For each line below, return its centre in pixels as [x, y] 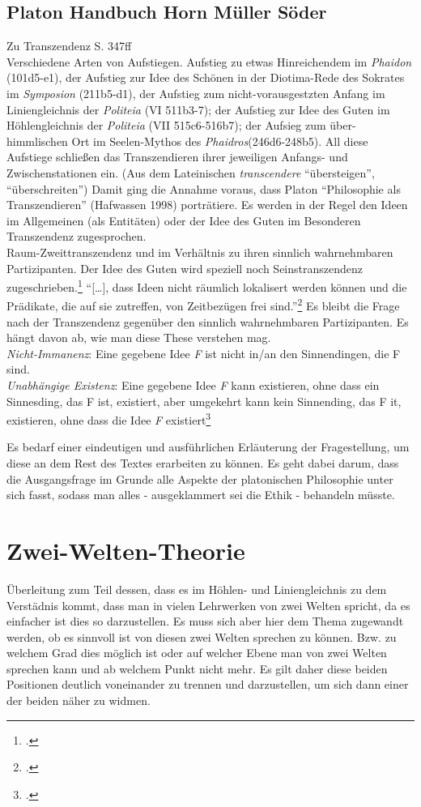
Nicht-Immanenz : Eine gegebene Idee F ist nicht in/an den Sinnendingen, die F [204, 353]
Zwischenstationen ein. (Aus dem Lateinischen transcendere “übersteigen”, [191, 172]
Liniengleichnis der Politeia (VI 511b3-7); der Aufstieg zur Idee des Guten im [198, 109]
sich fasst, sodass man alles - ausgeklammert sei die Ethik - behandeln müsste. [201, 495]
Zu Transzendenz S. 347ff [69, 46]
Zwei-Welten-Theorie [126, 550]
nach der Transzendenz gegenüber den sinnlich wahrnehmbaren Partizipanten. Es [208, 321]
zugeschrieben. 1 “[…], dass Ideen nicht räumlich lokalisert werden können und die [207, 286]
